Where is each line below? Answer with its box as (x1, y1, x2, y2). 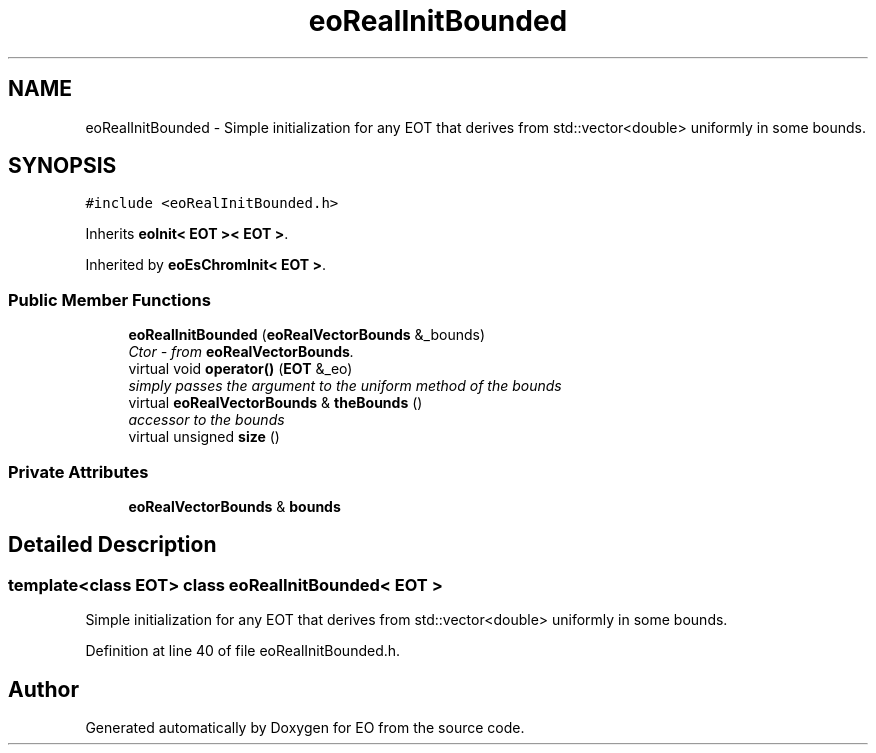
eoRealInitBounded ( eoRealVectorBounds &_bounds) (128, 326, 486, 344)
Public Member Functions (8, 289, 211, 310)
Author (8, 676, 79, 702)
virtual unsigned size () (128, 428, 280, 446)
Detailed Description (8, 532, 217, 558)
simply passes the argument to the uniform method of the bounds (128, 377, 562, 395)
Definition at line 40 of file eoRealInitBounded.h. (85, 642, 401, 660)
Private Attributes (8, 461, 149, 482)
